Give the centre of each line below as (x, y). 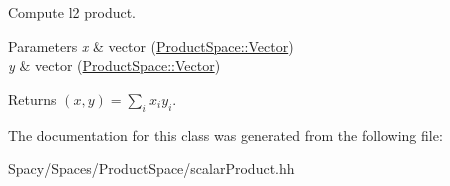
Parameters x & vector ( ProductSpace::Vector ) (151, 45)
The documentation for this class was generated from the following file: (225, 134)
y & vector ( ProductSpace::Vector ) (114, 65)
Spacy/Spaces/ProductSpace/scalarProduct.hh (151, 168)
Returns (32, 98)
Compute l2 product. (72, 12)
